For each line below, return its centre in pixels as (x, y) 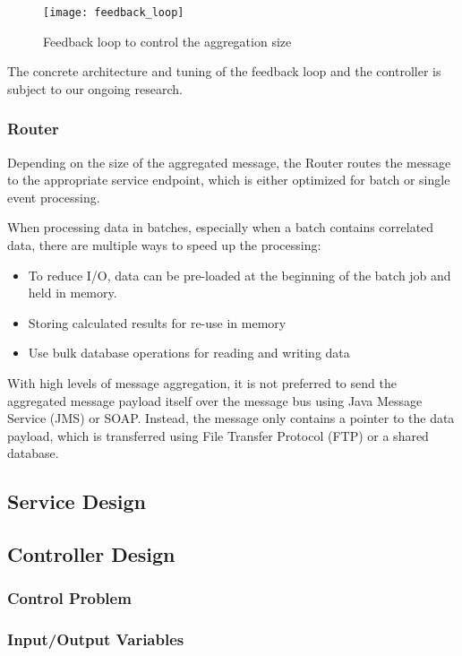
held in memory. (73, 293)
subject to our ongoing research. (95, 88)
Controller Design (91, 554)
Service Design (77, 501)
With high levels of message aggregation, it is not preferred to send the (202, 383)
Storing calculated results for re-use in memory (157, 322)
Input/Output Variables (96, 639)
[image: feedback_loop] (114, 13)
